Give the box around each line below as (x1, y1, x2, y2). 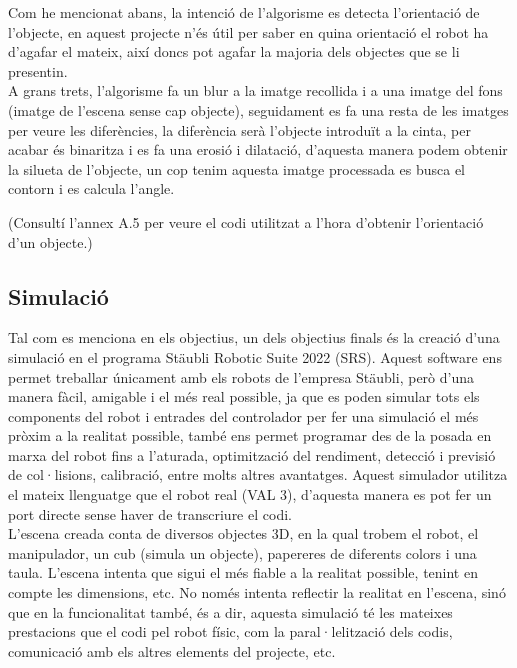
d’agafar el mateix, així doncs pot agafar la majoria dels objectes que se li (8, 41, 460, 62)
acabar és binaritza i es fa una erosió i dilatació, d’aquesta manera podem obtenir (8, 139, 508, 160)
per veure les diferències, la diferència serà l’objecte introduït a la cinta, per (8, 119, 471, 140)
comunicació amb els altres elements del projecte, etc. (8, 640, 336, 661)
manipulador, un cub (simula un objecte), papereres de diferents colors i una (8, 542, 477, 563)
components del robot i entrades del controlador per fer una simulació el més (8, 405, 479, 426)
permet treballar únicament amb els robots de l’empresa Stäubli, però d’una (8, 366, 474, 387)
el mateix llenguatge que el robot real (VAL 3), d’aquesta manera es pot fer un (8, 484, 492, 505)
